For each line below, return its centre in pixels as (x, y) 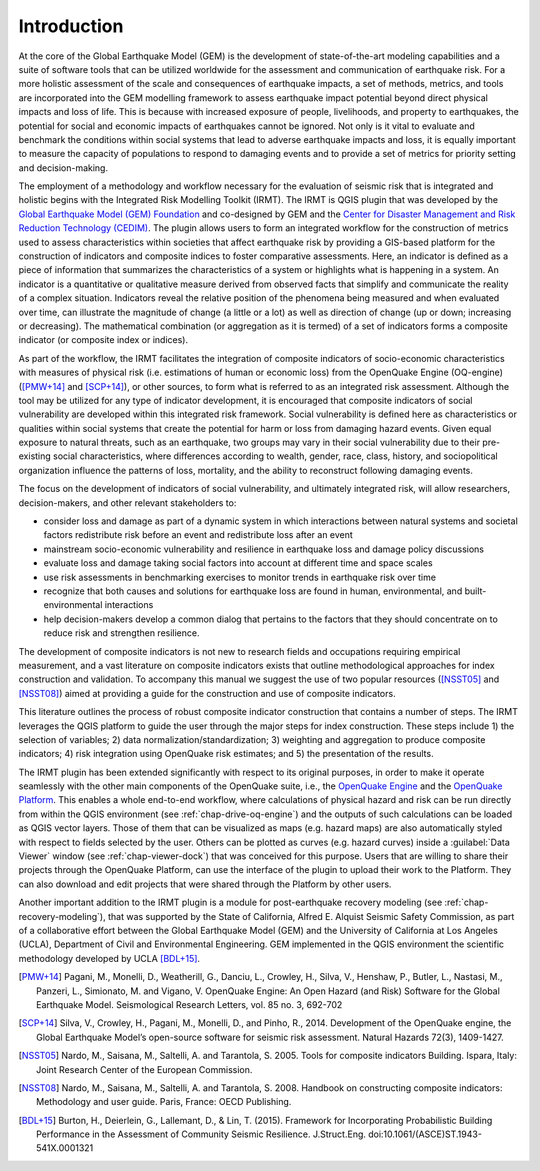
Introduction (71, 26)
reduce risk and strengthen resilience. (121, 633)
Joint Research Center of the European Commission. (144, 1069)
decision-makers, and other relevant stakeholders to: (127, 502)
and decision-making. (63, 167)
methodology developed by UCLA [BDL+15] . (109, 958)
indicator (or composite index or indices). (103, 340)
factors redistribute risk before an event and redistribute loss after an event (198, 535)
